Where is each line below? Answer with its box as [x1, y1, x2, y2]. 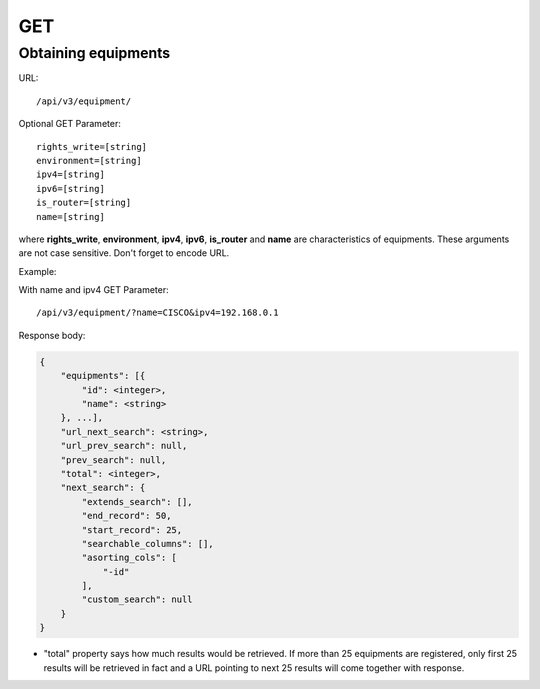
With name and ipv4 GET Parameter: [18, 284, 169, 296]
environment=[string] [36, 155, 142, 166]
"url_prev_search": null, [60, 440, 188, 452]
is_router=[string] [36, 197, 132, 209]
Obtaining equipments [18, 44, 171, 62]
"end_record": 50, [81, 510, 172, 522]
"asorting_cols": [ [81, 552, 177, 564]
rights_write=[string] [36, 141, 148, 152]
